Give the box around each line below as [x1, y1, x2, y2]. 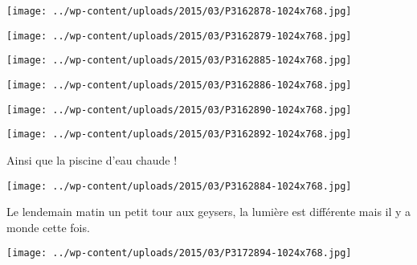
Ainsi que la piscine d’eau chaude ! [6, 151, 178, 168]
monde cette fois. [6, 218, 90, 235]
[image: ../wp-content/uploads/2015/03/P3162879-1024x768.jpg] [6, 30, 352, 42]
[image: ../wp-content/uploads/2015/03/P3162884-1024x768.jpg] [6, 180, 352, 192]
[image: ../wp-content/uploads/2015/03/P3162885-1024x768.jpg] [6, 55, 352, 67]
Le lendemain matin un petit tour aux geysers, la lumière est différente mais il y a [6, 203, 411, 220]
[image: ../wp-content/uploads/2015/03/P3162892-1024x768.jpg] [6, 128, 352, 141]
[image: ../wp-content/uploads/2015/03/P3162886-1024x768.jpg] [6, 79, 352, 91]
